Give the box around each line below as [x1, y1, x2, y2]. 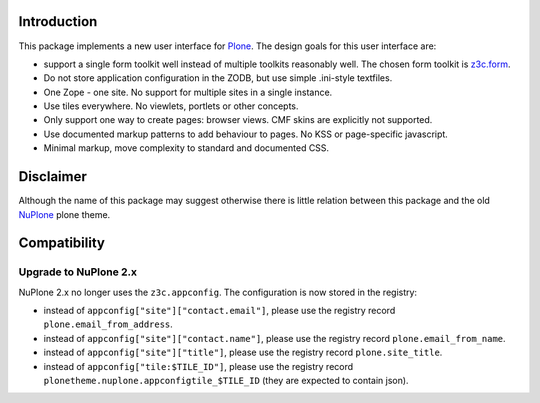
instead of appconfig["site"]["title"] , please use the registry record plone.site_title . [43, 346, 443, 359]
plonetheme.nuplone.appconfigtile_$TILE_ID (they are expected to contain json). [43, 375, 409, 387]
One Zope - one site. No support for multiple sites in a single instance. [43, 86, 333, 98]
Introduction [18, 13, 98, 30]
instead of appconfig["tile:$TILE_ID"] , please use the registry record [43, 360, 354, 372]
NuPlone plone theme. [18, 208, 111, 220]
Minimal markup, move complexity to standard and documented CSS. [43, 142, 330, 154]
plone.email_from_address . [43, 318, 174, 330]
